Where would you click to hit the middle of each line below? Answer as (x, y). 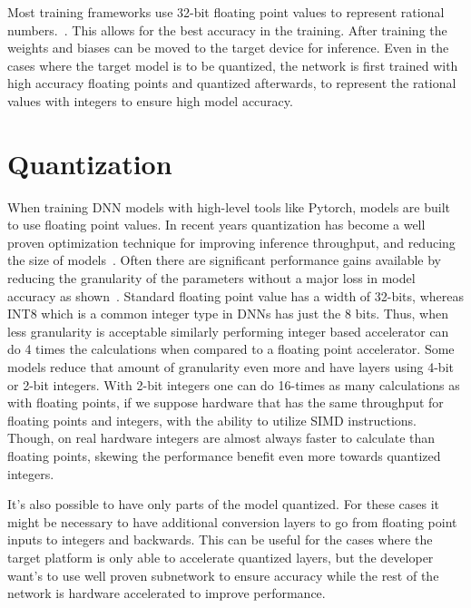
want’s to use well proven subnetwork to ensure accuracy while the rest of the (223, 575)
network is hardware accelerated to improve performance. (167, 593)
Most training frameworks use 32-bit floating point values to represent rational (226, 12)
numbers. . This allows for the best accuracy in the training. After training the (227, 29)
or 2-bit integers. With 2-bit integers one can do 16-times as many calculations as (234, 384)
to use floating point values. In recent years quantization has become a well (216, 225)
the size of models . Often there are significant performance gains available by (225, 260)
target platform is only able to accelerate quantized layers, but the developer (221, 557)
